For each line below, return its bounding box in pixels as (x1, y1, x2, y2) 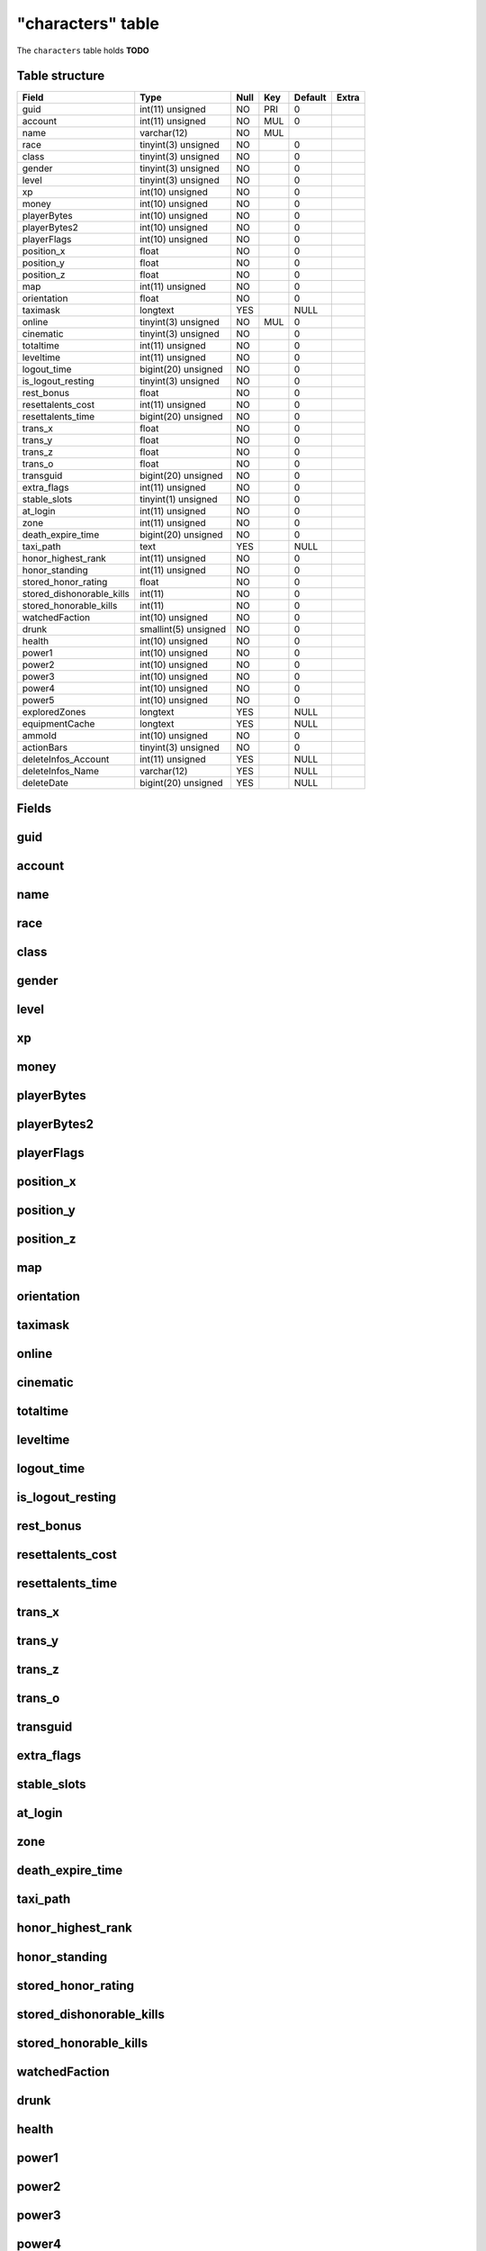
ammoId (22, 729, 58, 742)
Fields (16, 800, 52, 816)
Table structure (16, 68, 105, 84)
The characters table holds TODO (16, 45, 149, 56)
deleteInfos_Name (22, 765, 99, 778)
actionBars (22, 741, 67, 754)
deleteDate (22, 777, 69, 790)
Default (293, 91, 327, 104)
